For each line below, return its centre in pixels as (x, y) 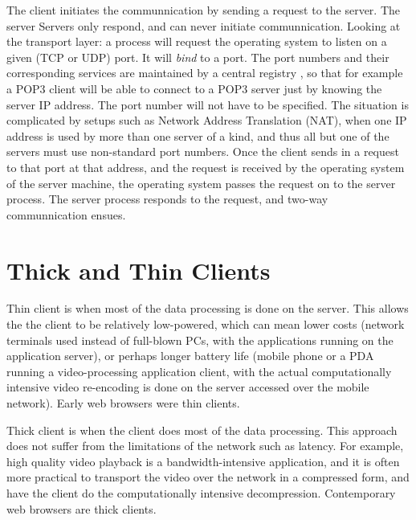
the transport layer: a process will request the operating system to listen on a (197, 41)
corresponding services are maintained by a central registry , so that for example (205, 73)
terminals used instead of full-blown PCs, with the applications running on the (200, 340)
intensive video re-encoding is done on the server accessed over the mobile (188, 387)
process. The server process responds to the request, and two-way (167, 199)
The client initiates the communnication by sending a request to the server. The (203, 10)
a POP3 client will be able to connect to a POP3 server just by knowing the (194, 88)
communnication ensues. (66, 214)
